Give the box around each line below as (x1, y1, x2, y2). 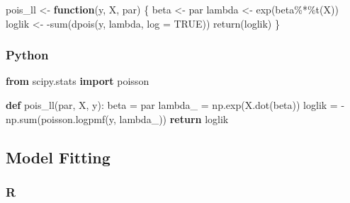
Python (6, 46, 49, 64)
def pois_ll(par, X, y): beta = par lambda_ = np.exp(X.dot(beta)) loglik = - (6, 98, 345, 112)
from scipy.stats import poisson (6, 74, 149, 88)
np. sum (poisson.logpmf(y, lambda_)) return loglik (6, 111, 229, 126)
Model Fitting (6, 146, 111, 168)
